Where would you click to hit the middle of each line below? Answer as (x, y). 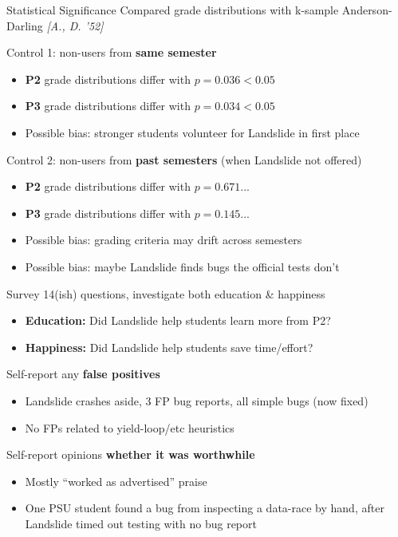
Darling (25, 25)
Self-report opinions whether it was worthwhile (131, 454)
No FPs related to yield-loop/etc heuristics (130, 427)
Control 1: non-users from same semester (112, 52)
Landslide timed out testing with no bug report (141, 523)
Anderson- (367, 10)
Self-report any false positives (83, 374)
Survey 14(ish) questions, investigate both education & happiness (166, 293)
